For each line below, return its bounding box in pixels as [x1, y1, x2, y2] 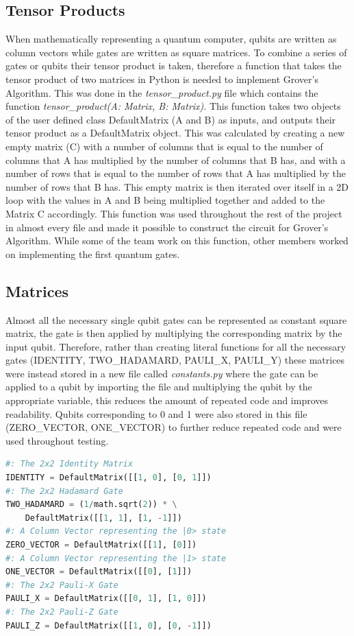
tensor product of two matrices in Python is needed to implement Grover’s [5, 71, 318, 86]
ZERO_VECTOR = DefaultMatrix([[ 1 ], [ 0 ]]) [5, 540, 197, 550]
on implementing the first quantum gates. [5, 246, 180, 261]
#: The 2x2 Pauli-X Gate [5, 580, 118, 590]
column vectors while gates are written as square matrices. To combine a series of [5, 45, 347, 59]
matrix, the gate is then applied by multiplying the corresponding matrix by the [5, 326, 342, 340]
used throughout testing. [5, 433, 109, 447]
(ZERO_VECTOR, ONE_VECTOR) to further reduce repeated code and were [5, 420, 342, 434]
